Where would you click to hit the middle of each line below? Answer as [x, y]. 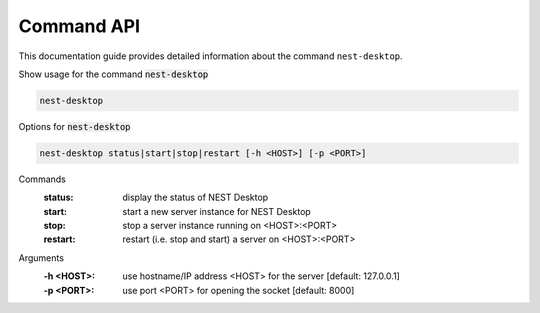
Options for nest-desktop [74, 126]
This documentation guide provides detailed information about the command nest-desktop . [211, 56]
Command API [79, 26]
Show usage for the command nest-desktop [113, 74]
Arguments [41, 257]
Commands [42, 179]
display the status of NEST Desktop [195, 197]
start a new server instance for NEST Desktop [217, 211]
